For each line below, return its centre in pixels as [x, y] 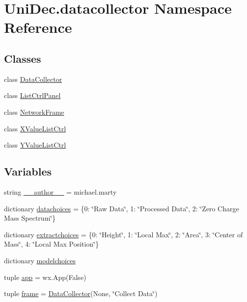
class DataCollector [33, 79]
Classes [23, 58]
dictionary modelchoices [40, 260]
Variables [28, 171]
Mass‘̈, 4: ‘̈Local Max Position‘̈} [52, 244]
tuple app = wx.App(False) [45, 277]
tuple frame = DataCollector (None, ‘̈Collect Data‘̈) [81, 293]
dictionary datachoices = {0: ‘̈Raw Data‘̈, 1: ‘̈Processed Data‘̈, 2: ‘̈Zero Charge [122, 208]
